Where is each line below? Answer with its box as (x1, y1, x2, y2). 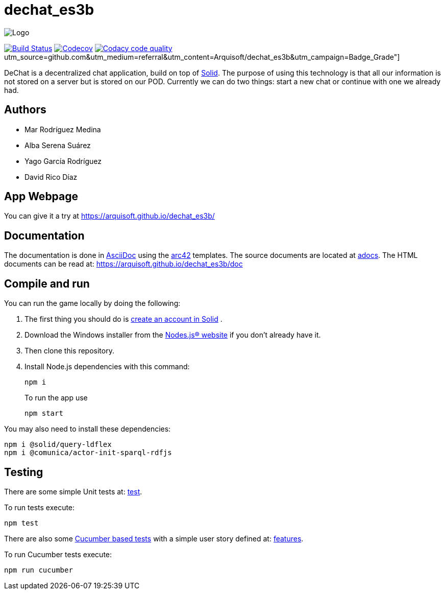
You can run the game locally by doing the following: (4, 299, 181, 308)
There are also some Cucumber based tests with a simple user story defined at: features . (4, 534, 304, 543)
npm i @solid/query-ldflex (4, 440, 112, 449)
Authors (4, 103, 46, 116)
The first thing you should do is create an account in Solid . (24, 315, 222, 324)
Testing (4, 465, 43, 479)
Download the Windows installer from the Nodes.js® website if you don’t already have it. (24, 330, 321, 340)
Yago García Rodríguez (24, 156, 102, 165)
